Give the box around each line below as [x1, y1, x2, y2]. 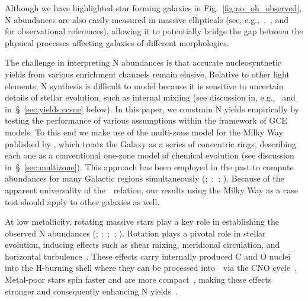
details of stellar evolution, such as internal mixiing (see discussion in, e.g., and [5, 91, 296, 103]
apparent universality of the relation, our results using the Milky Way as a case [5, 183, 298, 196]
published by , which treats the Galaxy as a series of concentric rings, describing [5, 137, 296, 150]
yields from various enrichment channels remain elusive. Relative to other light [5, 67, 290, 80]
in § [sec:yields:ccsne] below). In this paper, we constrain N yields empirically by [5, 102, 299, 115]
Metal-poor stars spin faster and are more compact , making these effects [5, 273, 272, 286]
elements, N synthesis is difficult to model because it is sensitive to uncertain [5, 79, 284, 92]
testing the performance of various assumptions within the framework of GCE [5, 114, 287, 127]
